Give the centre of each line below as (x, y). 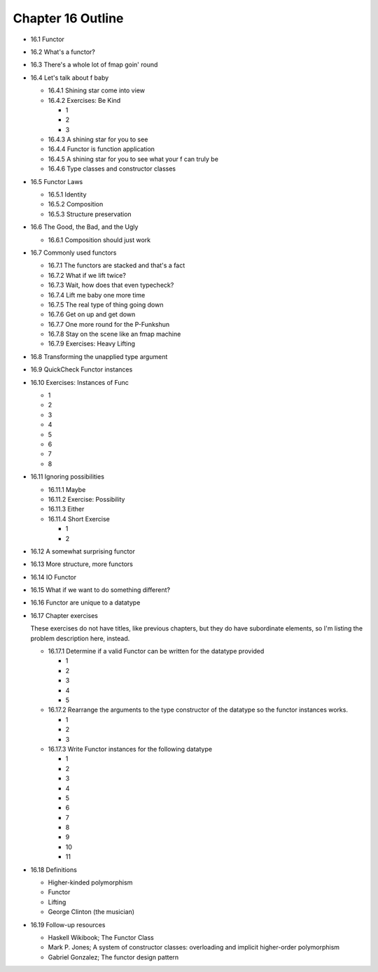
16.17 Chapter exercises (64, 615)
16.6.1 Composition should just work (99, 240)
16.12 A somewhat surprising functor (83, 551)
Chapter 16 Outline (68, 18)
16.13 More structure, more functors (82, 564)
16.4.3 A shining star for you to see (98, 139)
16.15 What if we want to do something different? (100, 590)
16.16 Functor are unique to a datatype (85, 603)
